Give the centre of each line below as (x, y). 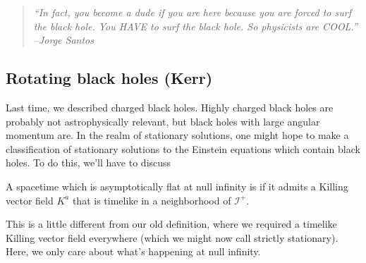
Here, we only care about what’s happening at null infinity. (133, 251)
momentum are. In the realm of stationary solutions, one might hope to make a (177, 135)
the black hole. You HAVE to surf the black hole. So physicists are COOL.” (195, 26)
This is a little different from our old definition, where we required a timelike (171, 224)
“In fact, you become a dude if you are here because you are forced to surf (192, 12)
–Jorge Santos (63, 40)
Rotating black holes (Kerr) (109, 78)
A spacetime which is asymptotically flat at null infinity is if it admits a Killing (177, 186)
